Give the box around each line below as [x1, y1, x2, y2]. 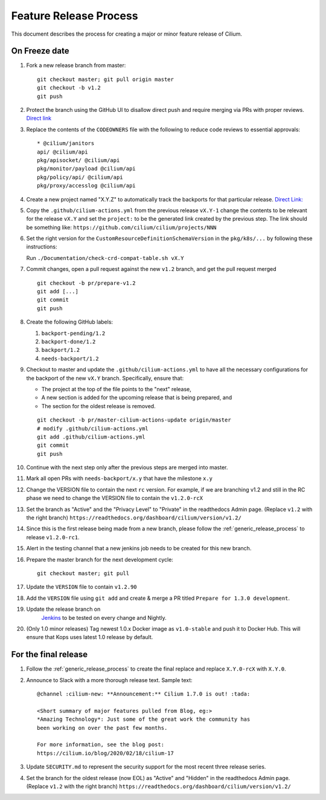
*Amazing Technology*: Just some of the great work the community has [37, 716, 251, 723]
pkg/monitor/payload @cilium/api [37, 165, 136, 172]
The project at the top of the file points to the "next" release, [41, 385, 191, 392]
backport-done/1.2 [41, 339, 96, 345]
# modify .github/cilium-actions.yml [37, 425, 149, 432]
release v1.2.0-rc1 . [26, 533, 80, 541]
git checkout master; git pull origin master [37, 76, 174, 83]
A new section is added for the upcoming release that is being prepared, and [41, 394, 232, 402]
